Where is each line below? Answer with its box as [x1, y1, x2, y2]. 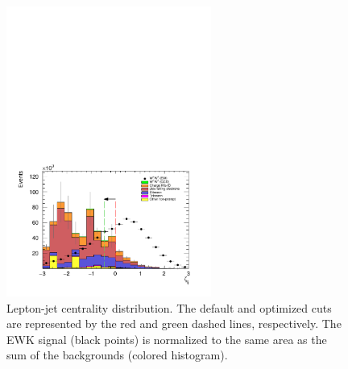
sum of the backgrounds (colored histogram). [6, 346, 228, 363]
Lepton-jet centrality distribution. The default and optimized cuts [6, 299, 332, 316]
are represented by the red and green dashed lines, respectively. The [6, 315, 342, 332]
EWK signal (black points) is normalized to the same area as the [6, 330, 327, 347]
